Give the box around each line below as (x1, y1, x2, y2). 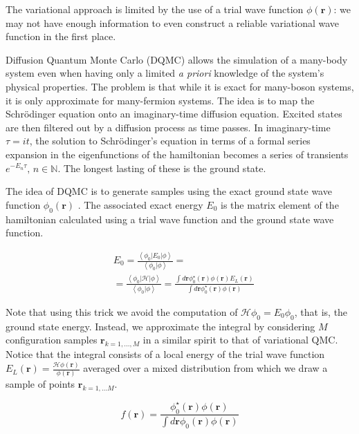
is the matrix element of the (221, 197, 339, 211)
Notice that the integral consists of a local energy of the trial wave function (6, 347, 325, 361)
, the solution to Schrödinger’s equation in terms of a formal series (29, 133, 311, 148)
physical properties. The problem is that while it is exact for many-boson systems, (6, 79, 354, 93)
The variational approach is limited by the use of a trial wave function (6, 2, 304, 16)
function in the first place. (6, 29, 116, 44)
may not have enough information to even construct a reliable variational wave (6, 15, 340, 30)
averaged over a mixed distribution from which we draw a (83, 361, 328, 375)
